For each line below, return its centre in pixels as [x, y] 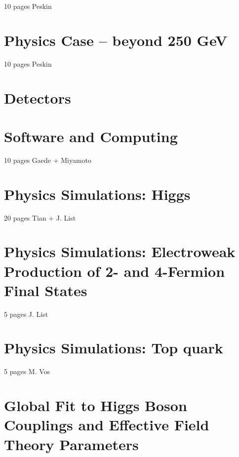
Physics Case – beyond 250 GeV [116, 40]
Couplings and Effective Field [107, 425]
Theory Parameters [71, 444]
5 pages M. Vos [27, 371]
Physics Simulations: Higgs [97, 194]
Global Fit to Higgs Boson [96, 405]
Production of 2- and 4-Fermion [115, 271]
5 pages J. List [26, 314]
